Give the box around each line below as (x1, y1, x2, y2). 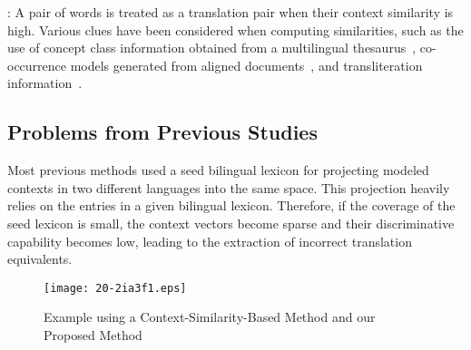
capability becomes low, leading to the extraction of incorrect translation (7, 231, 412, 250)
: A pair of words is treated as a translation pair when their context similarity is (7, 3, 454, 21)
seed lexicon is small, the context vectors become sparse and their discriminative (7, 213, 455, 232)
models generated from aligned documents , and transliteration (70, 55, 423, 74)
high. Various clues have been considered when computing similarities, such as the (7, 20, 464, 39)
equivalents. (7, 249, 73, 268)
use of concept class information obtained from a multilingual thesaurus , (7, 38, 417, 57)
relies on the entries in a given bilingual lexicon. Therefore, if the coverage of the (7, 196, 456, 215)
